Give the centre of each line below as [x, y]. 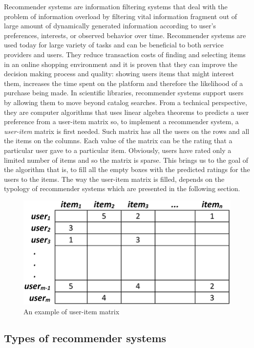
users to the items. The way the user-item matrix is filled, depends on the [114, 179]
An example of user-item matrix [72, 311]
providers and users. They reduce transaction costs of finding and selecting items [125, 54]
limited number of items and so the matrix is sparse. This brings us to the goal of [126, 160]
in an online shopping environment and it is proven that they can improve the [121, 64]
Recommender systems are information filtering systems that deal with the [116, 6]
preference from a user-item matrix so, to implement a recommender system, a [121, 121]
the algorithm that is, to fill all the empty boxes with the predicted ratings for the [127, 169]
